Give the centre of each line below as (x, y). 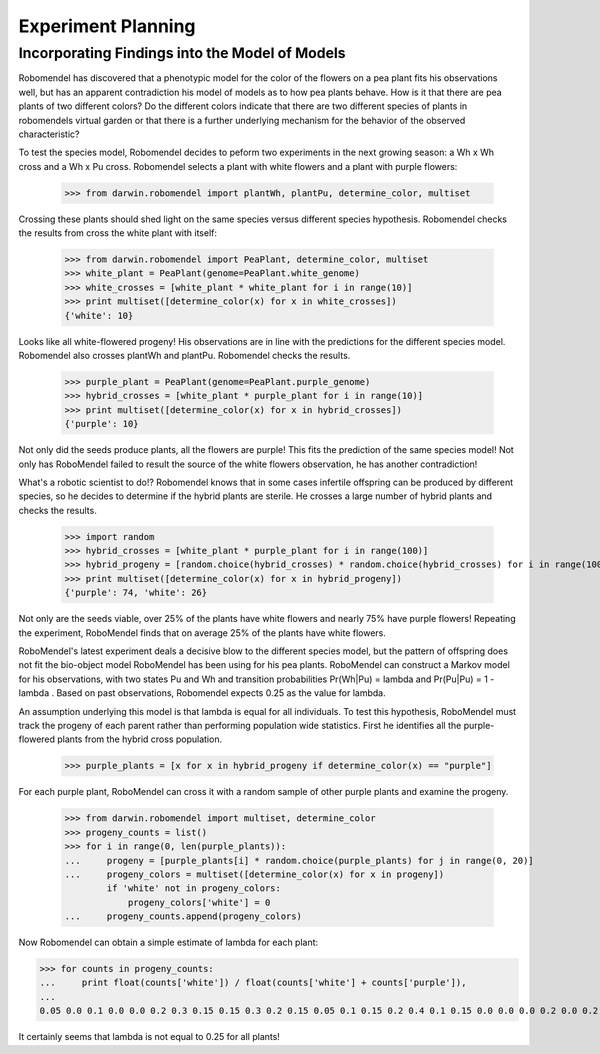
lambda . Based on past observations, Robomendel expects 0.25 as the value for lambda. (202, 693)
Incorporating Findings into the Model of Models (182, 53)
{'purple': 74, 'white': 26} (136, 593)
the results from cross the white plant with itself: (118, 233)
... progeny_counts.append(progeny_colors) (183, 916)
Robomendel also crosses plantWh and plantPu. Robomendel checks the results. (184, 356)
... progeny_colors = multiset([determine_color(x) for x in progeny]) (254, 874)
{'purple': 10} (101, 424)
